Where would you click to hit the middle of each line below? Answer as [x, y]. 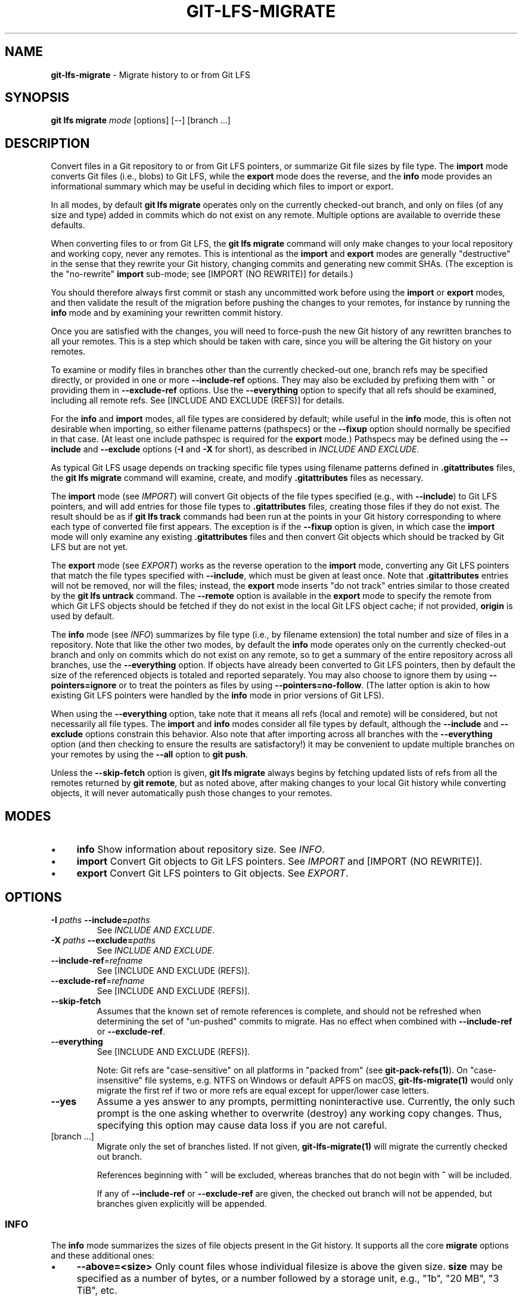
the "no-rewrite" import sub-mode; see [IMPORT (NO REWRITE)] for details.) [202, 274]
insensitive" [120, 1080]
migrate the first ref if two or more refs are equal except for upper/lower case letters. [263, 1090]
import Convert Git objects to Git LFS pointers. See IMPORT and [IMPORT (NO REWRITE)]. [279, 861]
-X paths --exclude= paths [103, 940]
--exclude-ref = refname [98, 980]
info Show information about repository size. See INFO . [201, 850]
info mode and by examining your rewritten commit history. [167, 313]
